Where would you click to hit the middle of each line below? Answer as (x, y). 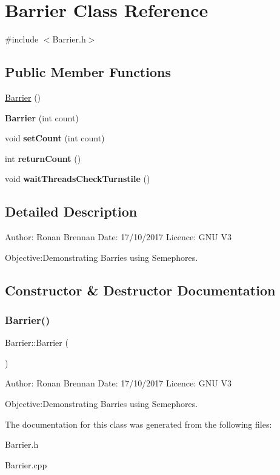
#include (22, 39)
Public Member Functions (88, 72)
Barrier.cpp (26, 464)
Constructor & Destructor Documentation (140, 290)
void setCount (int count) (55, 138)
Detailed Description (71, 211)
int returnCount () (43, 158)
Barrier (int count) (42, 117)
